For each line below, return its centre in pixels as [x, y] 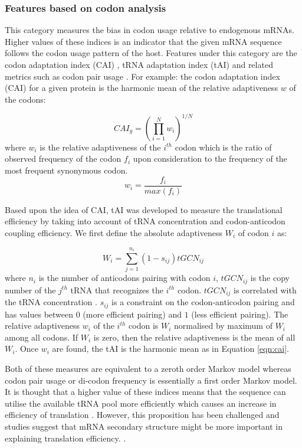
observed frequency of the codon [63, 158]
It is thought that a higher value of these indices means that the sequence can [145, 392]
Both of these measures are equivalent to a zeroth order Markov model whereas [148, 368]
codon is [144, 326]
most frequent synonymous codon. [66, 170]
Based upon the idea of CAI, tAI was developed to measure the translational [144, 209]
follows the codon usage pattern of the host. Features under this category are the [151, 53]
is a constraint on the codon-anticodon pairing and [203, 302]
